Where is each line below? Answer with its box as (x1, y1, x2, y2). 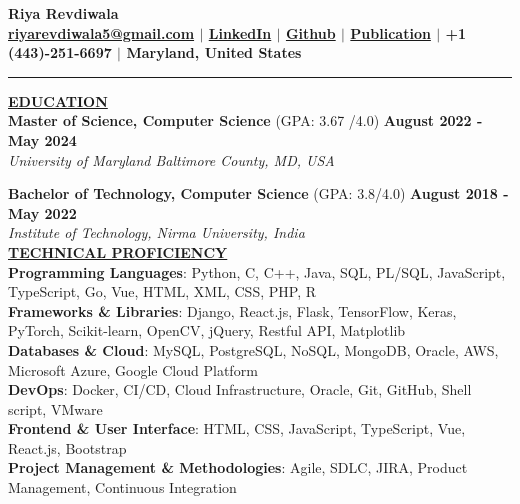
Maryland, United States (126, 42, 302, 63)
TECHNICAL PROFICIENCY (8, 241, 228, 262)
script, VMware (8, 398, 103, 419)
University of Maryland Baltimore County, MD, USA (8, 149, 335, 170)
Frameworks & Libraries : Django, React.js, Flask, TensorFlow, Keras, (8, 300, 457, 321)
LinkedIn (208, 22, 272, 43)
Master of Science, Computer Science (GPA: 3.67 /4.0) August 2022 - (8, 110, 483, 131)
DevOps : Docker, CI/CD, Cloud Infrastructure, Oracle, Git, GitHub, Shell (8, 379, 472, 400)
